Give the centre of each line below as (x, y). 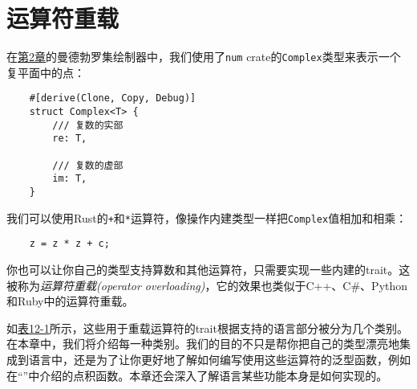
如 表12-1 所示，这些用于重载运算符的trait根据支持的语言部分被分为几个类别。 (207, 328)
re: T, (70, 139)
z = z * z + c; (69, 244)
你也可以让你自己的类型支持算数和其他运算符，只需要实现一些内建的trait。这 (208, 269)
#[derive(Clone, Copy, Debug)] (113, 98)
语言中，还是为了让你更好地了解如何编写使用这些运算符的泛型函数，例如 (219, 359)
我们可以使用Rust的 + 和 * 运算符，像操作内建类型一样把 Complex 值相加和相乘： (207, 217)
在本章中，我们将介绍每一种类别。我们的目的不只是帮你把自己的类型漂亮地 (203, 344)
